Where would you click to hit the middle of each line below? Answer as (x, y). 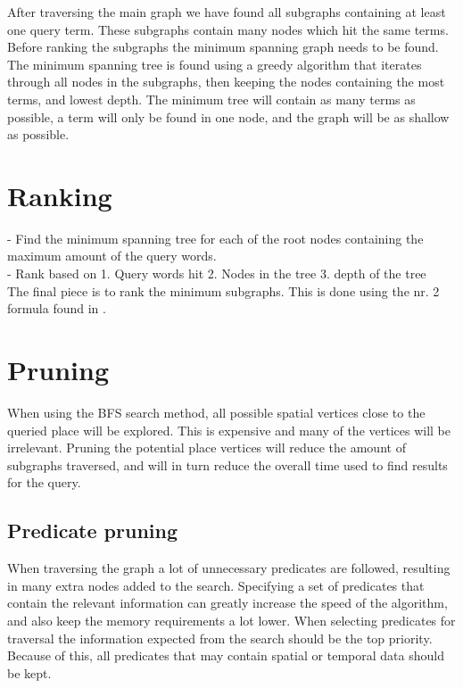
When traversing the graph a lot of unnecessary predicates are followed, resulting (229, 568)
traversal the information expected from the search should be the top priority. (220, 638)
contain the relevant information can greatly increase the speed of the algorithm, (227, 603)
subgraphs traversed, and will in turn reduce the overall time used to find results (227, 464)
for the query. (44, 482)
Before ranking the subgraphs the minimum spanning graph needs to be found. (223, 47)
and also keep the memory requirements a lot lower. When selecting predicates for (231, 620)
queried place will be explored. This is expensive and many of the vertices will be (229, 430)
